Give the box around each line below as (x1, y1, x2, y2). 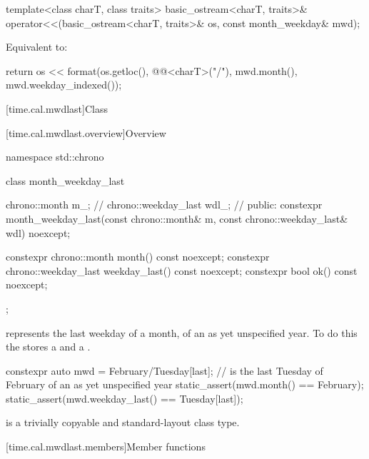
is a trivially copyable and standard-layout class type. (6, 415, 240, 430)
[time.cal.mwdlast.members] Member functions (6, 439, 206, 454)
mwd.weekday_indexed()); (6, 77, 122, 92)
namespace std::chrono (6, 149, 104, 164)
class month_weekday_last (6, 173, 125, 188)
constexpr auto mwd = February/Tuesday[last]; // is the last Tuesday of (6, 363, 323, 378)
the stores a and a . (6, 339, 91, 354)
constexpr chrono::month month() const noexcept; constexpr (6, 249, 270, 264)
